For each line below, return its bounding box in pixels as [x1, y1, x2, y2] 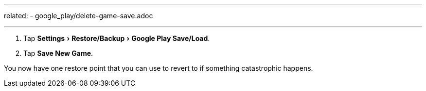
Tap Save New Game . [23, 49, 93, 57]
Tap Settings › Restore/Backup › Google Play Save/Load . [23, 34, 210, 42]
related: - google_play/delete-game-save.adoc [4, 12, 153, 20]
